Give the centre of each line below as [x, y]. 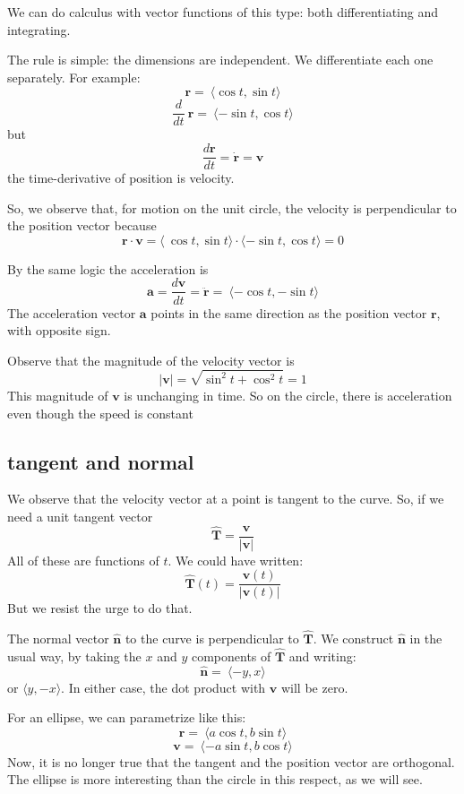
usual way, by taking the [74, 656]
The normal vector [58, 639]
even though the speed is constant [100, 413]
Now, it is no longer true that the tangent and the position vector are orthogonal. [231, 761]
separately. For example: [74, 77]
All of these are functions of [83, 560]
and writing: [322, 656]
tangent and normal [101, 461]
